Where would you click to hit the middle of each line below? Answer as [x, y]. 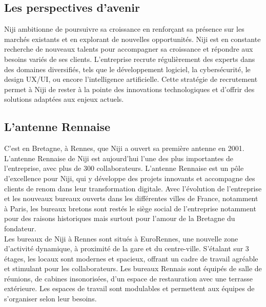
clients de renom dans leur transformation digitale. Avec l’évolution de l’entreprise [133, 188]
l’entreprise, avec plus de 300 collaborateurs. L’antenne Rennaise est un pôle [124, 168]
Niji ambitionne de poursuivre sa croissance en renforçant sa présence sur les [124, 29]
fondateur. [20, 228]
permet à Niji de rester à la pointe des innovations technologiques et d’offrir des [129, 89]
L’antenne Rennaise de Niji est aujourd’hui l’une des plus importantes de [119, 158]
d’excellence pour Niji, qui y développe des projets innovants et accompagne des [130, 178]
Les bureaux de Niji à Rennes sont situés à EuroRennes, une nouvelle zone [121, 238]
